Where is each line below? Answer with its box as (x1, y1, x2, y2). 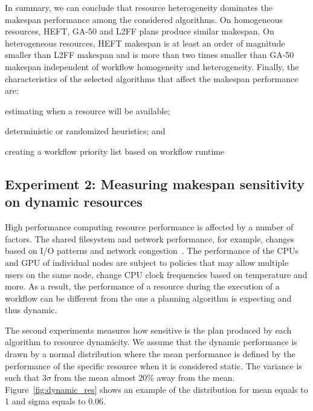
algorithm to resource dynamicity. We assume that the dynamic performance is (5, 335, 297, 348)
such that (5, 371, 40, 384)
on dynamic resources (5, 192, 143, 211)
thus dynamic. (5, 303, 57, 316)
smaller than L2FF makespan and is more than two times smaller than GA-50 (5, 48, 294, 61)
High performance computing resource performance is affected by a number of (5, 221, 294, 233)
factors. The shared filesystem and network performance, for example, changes (5, 232, 294, 245)
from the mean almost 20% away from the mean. (54, 371, 235, 384)
